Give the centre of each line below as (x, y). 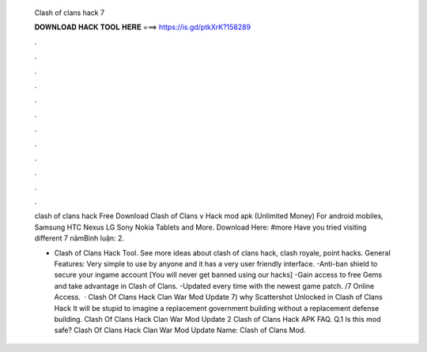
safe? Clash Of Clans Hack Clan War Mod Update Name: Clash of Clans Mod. (180, 330)
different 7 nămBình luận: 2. (79, 238)
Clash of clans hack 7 (70, 13)
